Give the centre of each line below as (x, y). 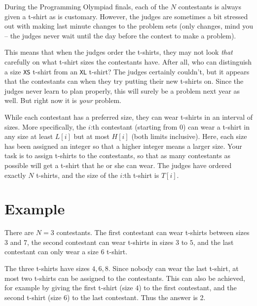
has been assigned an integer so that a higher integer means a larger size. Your (123, 146)
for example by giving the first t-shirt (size (69, 288)
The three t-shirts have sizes (47, 268)
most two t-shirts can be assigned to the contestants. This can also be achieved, (125, 278)
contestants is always (210, 6)
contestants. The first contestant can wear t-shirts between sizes (153, 232)
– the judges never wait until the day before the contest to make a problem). (120, 35)
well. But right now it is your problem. (63, 100)
